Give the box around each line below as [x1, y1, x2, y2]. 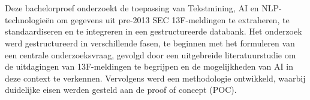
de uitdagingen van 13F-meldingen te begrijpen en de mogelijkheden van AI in [5, 60, 293, 73]
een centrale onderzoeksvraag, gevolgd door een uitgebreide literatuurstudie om [5, 48, 296, 61]
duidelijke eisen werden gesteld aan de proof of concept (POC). [5, 83, 237, 96]
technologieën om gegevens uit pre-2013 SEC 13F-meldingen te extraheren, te [5, 13, 290, 26]
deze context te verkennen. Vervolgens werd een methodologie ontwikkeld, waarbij [5, 71, 306, 84]
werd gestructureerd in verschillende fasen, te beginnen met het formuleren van [5, 36, 295, 49]
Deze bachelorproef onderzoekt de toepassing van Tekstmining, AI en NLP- [5, 2, 282, 14]
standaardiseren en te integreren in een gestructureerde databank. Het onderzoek [5, 25, 302, 37]
